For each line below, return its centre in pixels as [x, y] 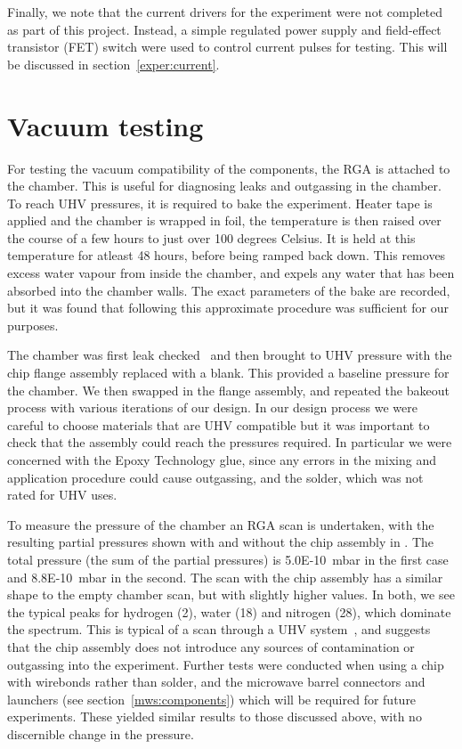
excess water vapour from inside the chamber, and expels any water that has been [231, 273]
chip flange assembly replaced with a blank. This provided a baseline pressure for [228, 373]
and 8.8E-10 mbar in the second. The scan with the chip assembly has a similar [225, 577]
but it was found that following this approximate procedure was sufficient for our [228, 308]
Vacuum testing [105, 125]
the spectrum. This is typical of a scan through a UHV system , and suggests [219, 629]
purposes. [33, 325]
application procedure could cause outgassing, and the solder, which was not [215, 477]
